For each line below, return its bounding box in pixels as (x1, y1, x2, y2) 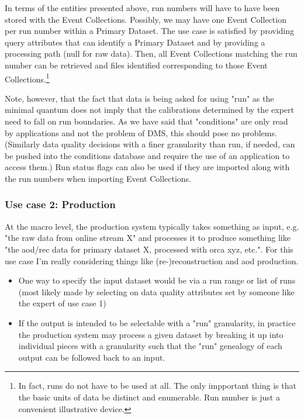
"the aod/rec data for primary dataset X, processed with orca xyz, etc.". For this (5, 243, 293, 255)
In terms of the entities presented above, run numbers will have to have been (5, 2, 280, 13)
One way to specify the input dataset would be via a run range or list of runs (18, 274, 296, 286)
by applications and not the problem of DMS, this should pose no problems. (5, 126, 277, 139)
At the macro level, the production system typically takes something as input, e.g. (5, 220, 299, 232)
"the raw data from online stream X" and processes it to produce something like (5, 232, 291, 244)
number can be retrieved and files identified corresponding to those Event (5, 58, 268, 71)
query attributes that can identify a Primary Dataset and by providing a (5, 36, 265, 48)
